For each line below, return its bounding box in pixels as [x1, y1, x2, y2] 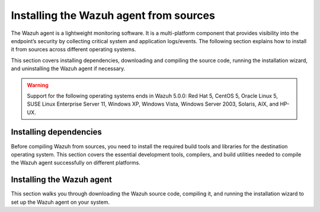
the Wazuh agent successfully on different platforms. [11, 159, 140, 167]
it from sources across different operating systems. [11, 46, 136, 53]
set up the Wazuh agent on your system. [11, 198, 110, 206]
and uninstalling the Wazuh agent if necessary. [11, 65, 126, 72]
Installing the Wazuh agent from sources [11, 9, 216, 22]
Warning [27, 81, 49, 89]
